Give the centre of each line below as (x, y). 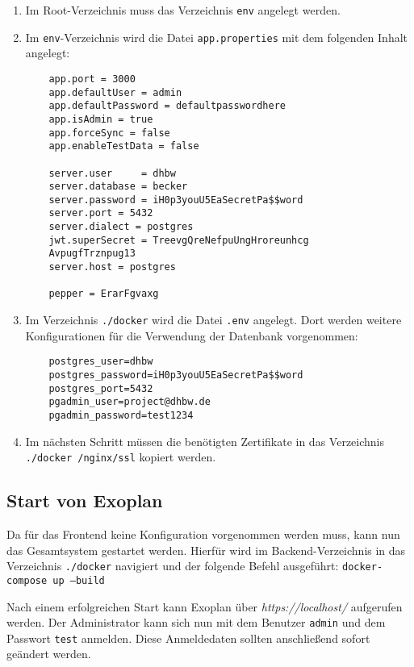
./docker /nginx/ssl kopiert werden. (121, 457)
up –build (79, 580)
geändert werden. (49, 654)
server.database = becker (118, 187)
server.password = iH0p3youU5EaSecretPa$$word (176, 200)
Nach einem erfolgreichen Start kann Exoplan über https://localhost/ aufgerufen (205, 606)
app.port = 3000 (92, 79)
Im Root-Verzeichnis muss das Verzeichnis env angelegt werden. (183, 10)
